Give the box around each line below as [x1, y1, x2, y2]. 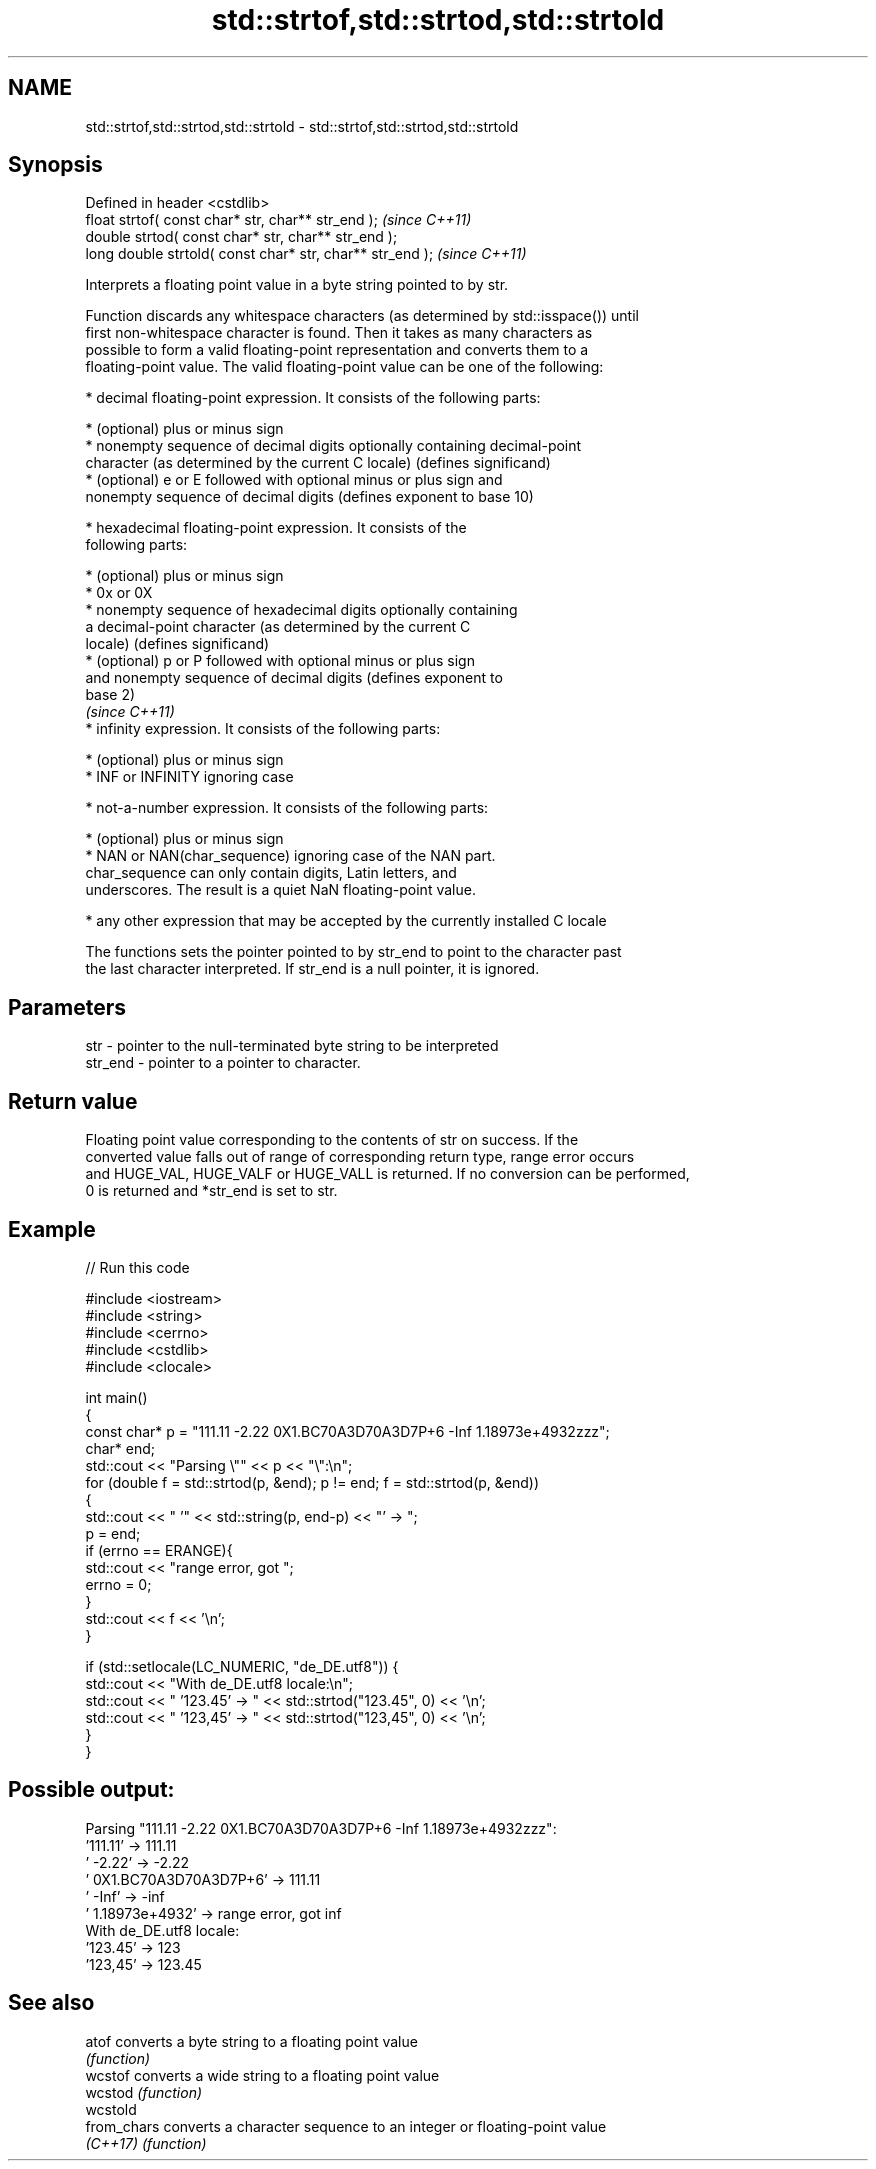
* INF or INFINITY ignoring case [85, 768, 294, 786]
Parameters [8, 994, 126, 1020]
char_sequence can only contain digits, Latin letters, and [85, 864, 457, 882]
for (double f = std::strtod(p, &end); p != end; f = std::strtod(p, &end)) [85, 1473, 540, 1491]
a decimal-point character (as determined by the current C [85, 618, 471, 636]
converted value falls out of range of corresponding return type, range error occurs [85, 1148, 635, 1166]
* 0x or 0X [85, 584, 153, 602]
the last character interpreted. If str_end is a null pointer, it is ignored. [85, 960, 540, 978]
